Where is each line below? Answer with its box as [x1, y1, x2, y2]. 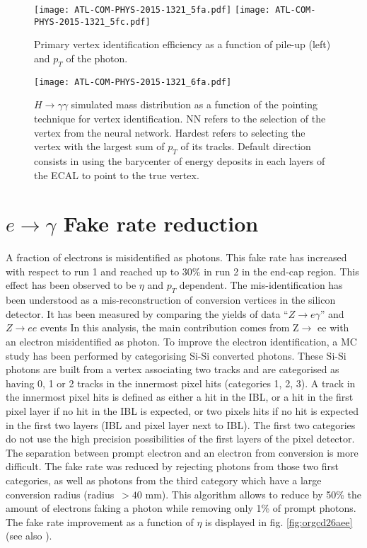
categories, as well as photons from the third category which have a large [6, 472, 322, 487]
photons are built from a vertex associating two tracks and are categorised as [6, 362, 339, 377]
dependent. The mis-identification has [179, 278, 343, 292]
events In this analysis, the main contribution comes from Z [40, 320, 299, 335]
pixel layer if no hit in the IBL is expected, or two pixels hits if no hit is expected [6, 403, 359, 418]
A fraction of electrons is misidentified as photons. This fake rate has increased [6, 250, 347, 265]
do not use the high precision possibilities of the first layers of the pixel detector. [6, 431, 355, 446]
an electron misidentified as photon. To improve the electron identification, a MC [6, 334, 357, 349]
